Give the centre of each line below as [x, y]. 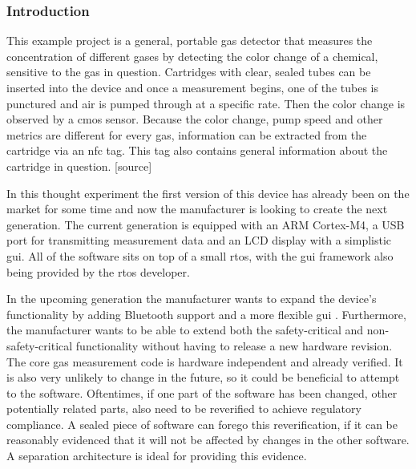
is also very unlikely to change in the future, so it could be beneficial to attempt [203, 377]
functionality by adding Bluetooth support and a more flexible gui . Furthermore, [206, 314]
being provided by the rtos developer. [98, 271]
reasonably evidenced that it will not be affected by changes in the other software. [208, 440]
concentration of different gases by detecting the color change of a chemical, [192, 56]
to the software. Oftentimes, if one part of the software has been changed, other [202, 392]
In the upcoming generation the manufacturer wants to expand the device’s [192, 299]
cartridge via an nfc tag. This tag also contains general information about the [197, 150]
